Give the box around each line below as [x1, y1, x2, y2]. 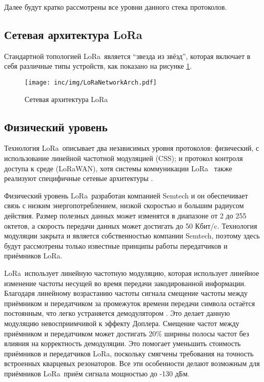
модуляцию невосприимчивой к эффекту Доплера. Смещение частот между [4, 317, 239, 328]
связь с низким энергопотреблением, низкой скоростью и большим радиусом [4, 200, 244, 211]
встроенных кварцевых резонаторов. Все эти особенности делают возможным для [4, 358, 260, 369]
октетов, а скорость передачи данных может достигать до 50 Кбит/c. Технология [4, 220, 257, 231]
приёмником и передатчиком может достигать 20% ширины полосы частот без [4, 328, 249, 338]
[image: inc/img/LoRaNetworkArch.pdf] [25, 78, 157, 86]
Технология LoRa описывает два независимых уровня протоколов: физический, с [4, 143, 259, 153]
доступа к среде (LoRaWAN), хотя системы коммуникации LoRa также [4, 163, 232, 173]
